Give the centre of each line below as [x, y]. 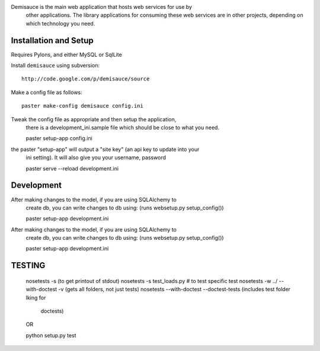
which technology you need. [60, 23]
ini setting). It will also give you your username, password [96, 157]
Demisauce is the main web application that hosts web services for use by [102, 7]
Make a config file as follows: [47, 92]
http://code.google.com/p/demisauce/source [86, 79]
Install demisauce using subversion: [55, 66]
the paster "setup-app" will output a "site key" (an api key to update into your [105, 149]
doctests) [52, 311]
